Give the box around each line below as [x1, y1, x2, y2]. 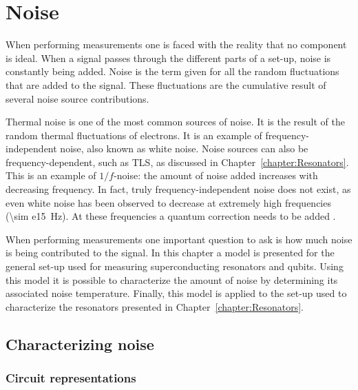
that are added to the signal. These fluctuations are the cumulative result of [6, 77, 326, 92]
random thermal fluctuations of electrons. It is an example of [6, 127, 262, 142]
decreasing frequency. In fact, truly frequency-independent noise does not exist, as [6, 182, 351, 196]
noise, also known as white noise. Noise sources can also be [60, 141, 308, 156]
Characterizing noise [6, 333, 154, 354]
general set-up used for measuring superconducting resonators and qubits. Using [6, 259, 344, 274]
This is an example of [6, 168, 96, 183]
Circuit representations [6, 369, 136, 387]
